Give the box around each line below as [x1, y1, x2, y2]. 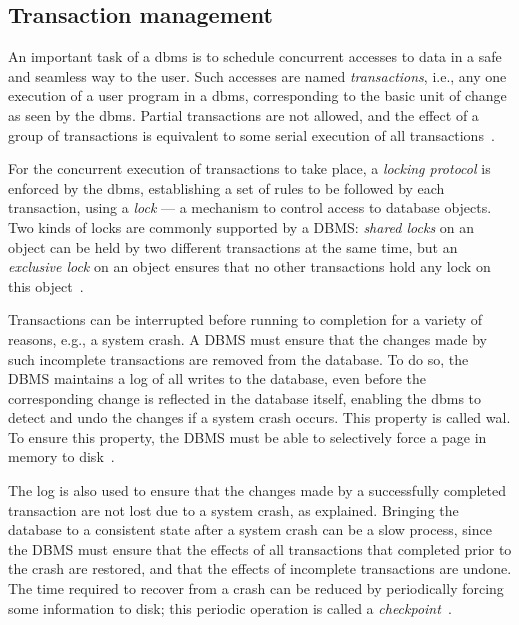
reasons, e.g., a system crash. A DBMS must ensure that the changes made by [8, 328, 487, 349]
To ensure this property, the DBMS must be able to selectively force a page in [8, 426, 487, 447]
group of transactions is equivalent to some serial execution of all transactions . [8, 124, 495, 145]
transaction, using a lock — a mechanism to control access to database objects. [8, 197, 492, 218]
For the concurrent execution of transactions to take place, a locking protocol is [8, 158, 491, 179]
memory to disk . [8, 446, 115, 467]
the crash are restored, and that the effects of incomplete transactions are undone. [8, 558, 512, 579]
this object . [8, 275, 84, 296]
